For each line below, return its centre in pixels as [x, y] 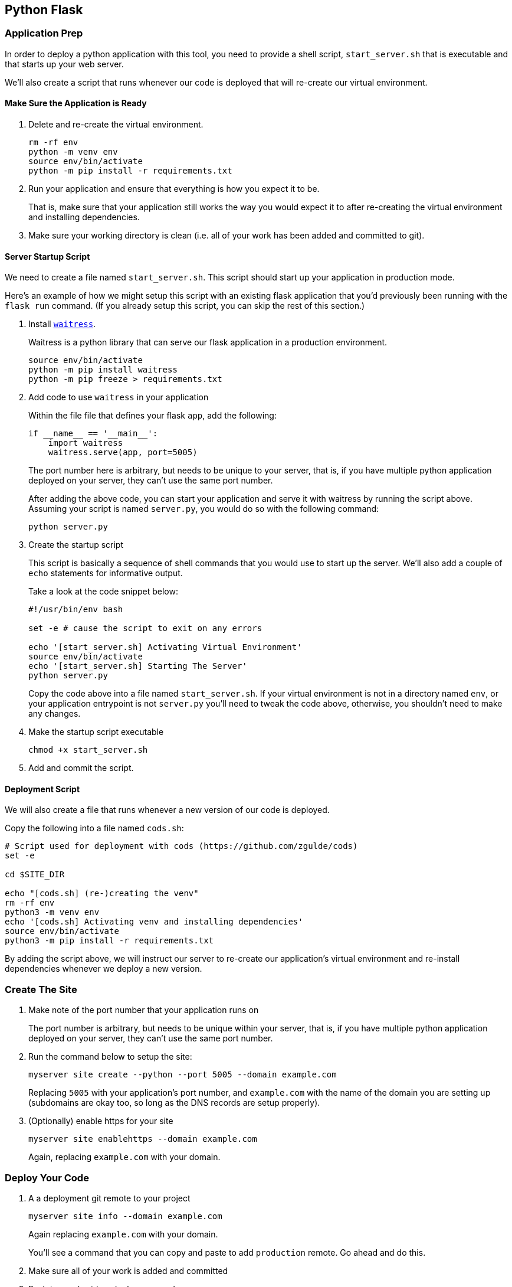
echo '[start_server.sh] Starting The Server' [138, 666]
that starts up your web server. [64, 64]
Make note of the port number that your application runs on [144, 1010]
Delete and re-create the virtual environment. [116, 125]
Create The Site [41, 989]
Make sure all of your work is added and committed [128, 1270]
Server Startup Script [47, 256]
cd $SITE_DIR [35, 875]
